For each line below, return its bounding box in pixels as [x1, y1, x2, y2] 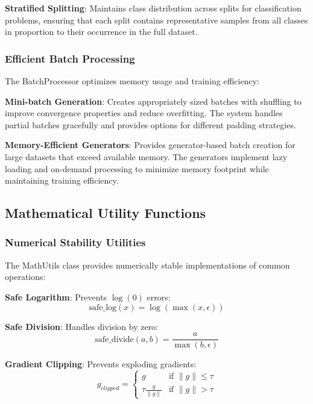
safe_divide [95, 335, 134, 344]
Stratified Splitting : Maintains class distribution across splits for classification [5, 2, 302, 14]
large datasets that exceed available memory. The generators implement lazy [5, 150, 288, 163]
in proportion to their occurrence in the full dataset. [5, 25, 198, 38]
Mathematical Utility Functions [5, 204, 206, 222]
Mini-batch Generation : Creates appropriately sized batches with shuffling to [5, 95, 302, 107]
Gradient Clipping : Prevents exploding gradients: [5, 358, 197, 370]
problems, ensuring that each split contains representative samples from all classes [5, 13, 308, 26]
